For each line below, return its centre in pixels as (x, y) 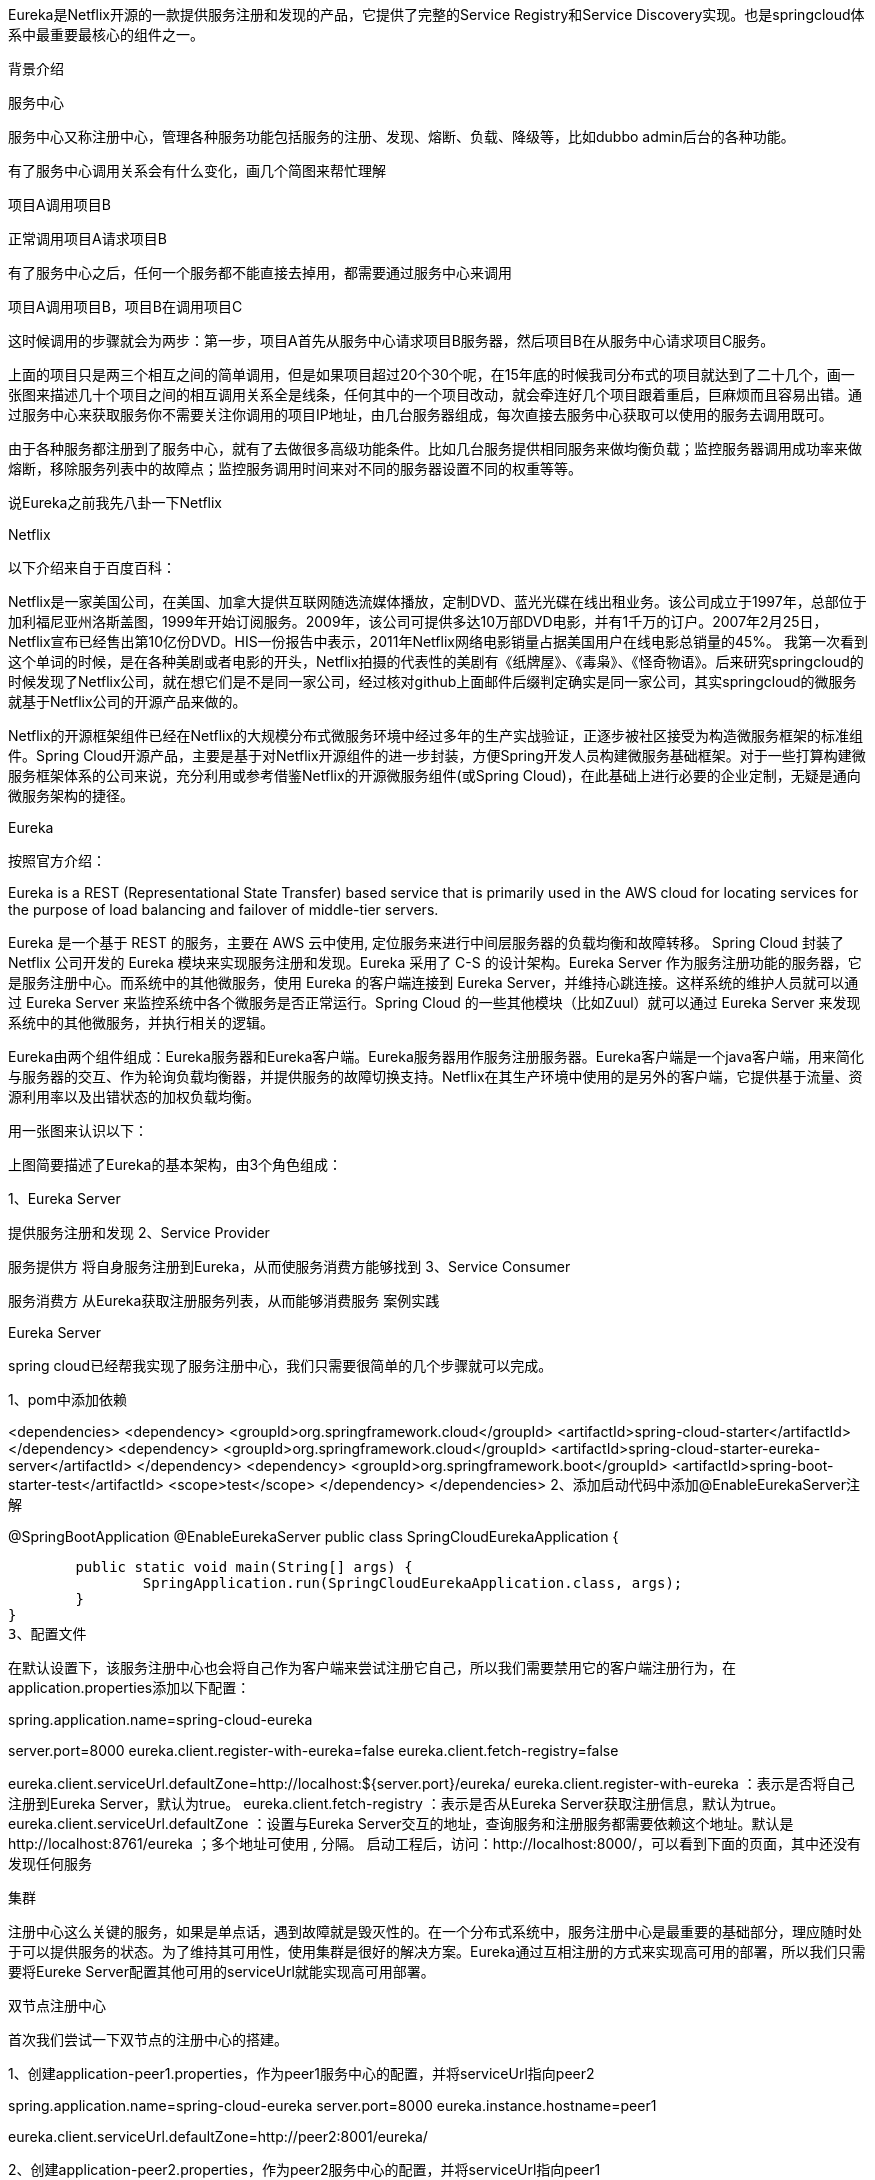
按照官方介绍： (57, 860)
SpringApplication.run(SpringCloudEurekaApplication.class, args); (412, 1583)
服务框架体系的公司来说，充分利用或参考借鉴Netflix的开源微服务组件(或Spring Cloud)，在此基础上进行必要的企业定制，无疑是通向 (434, 775)
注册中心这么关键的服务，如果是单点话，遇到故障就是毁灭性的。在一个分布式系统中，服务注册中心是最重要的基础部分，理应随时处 (435, 1931)
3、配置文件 (47, 1634)
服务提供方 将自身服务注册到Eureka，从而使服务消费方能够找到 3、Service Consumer (289, 1266)
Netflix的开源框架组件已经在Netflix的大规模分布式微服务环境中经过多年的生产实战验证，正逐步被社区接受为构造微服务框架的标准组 (436, 735)
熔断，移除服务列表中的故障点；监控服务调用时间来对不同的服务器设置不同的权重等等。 (295, 468)
